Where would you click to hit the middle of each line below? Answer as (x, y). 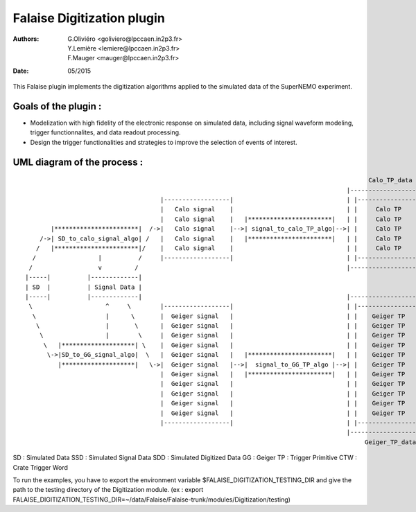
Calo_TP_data (390, 180)
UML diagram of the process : (78, 162)
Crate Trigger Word (41, 467)
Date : (21, 71)
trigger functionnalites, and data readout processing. (105, 132)
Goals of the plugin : (57, 106)
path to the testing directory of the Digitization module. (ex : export (108, 490)
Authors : (26, 39)
